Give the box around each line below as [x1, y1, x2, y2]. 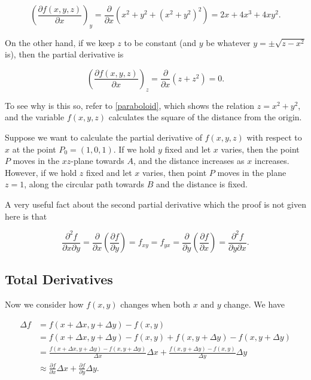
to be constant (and [124, 36, 197, 48]
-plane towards [71, 154, 124, 167]
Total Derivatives [5, 270, 113, 288]
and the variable [5, 111, 65, 123]
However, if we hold [5, 166, 77, 178]
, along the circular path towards [24, 178, 145, 190]
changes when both [120, 298, 191, 311]
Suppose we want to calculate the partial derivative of [5, 130, 202, 143]
